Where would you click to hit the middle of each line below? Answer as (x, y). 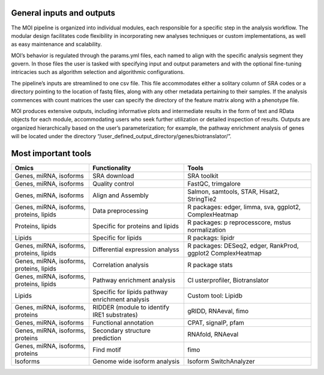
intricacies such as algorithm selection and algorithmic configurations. (98, 72)
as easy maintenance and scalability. (56, 44)
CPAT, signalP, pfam (215, 323)
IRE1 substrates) (115, 315)
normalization (206, 230)
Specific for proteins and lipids (136, 227)
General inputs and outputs (63, 13)
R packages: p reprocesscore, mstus (239, 222)
